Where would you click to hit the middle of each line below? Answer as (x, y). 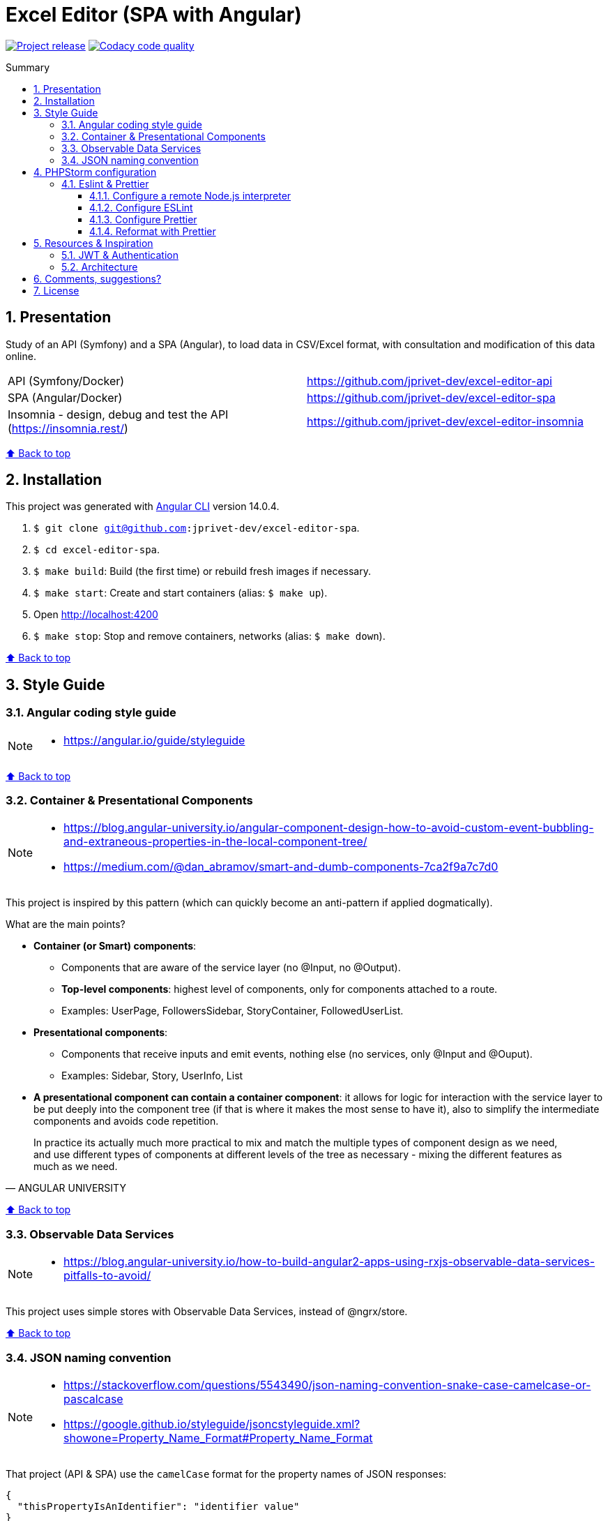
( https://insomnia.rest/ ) (68, 428)
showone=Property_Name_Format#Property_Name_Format (218, 1438)
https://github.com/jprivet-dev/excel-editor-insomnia (445, 421)
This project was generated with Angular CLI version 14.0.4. (143, 507)
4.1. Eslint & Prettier (105, 183)
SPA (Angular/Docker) (65, 397)
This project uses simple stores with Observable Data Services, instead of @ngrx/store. (207, 1312)
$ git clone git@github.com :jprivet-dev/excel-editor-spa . (197, 528)
